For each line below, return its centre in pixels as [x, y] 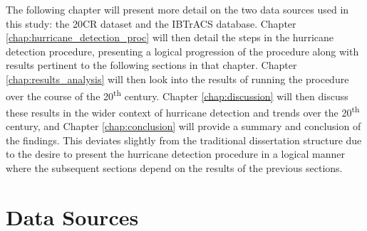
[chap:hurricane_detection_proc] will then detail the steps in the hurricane [170, 37]
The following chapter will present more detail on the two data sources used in [177, 9]
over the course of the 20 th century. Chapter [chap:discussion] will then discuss [177, 95]
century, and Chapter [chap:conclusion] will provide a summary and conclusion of [183, 126]
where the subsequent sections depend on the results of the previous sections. [174, 167]
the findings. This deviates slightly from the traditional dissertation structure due [184, 140]
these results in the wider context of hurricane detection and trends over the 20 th [183, 111]
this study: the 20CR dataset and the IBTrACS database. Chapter [151, 23]
